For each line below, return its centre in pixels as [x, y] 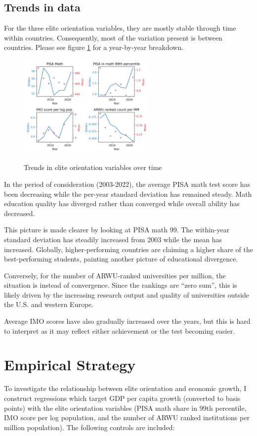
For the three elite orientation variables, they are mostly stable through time [120, 28]
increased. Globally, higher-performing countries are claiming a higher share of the [128, 249]
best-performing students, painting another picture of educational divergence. [121, 259]
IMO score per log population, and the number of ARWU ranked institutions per [127, 417]
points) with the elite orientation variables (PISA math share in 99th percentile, [125, 408]
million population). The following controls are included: [89, 427]
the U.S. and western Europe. [49, 304]
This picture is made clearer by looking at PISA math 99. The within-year [117, 230]
